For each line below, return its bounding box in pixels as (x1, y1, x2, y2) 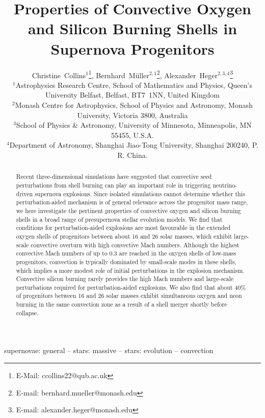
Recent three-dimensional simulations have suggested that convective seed (16, 172, 212, 181)
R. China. (117, 149, 148, 160)
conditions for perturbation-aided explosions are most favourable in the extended (16, 223, 231, 232)
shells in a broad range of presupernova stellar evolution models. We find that (16, 215, 223, 223)
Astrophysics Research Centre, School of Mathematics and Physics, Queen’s (15, 79, 252, 90)
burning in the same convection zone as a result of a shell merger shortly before (16, 300, 227, 309)
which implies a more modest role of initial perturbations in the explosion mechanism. (16, 266, 245, 274)
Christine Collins (32, 69, 86, 80)
